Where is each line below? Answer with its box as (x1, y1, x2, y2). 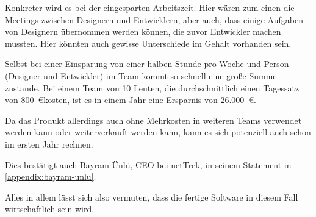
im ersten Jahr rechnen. (5, 137, 93, 150)
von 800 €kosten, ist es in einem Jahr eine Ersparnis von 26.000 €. (5, 93, 256, 106)
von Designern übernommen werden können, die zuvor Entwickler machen (5, 25, 281, 38)
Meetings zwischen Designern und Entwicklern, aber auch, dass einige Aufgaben (5, 13, 303, 26)
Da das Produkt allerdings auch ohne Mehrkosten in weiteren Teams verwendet (5, 113, 302, 126)
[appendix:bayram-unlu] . (5, 170, 96, 183)
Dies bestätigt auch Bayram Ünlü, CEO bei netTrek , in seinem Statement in (5, 158, 292, 171)
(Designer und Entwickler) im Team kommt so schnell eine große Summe (5, 69, 277, 82)
